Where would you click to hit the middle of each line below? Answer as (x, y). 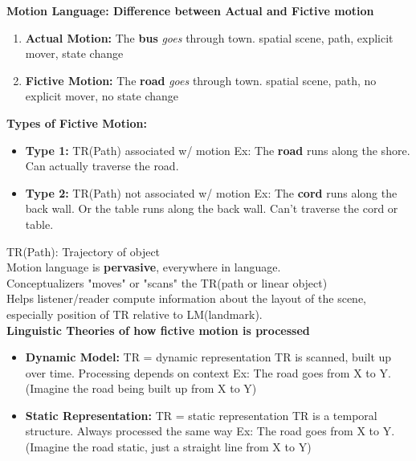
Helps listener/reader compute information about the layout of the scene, (186, 298)
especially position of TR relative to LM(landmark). (135, 314)
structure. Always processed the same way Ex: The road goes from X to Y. (210, 431)
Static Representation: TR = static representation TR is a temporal (201, 415)
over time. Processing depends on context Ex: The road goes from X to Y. (208, 372)
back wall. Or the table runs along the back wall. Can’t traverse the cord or (212, 208)
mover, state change (74, 53)
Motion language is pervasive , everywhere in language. (144, 267)
